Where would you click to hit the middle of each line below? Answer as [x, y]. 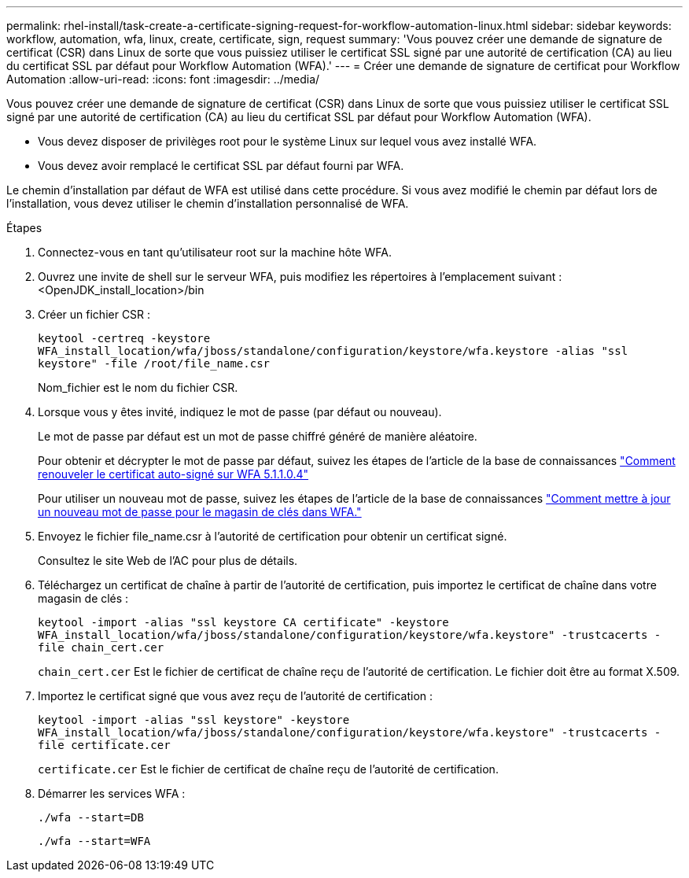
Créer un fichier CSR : [94, 314]
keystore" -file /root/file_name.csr [154, 363]
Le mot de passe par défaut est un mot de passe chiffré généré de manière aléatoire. [258, 436]
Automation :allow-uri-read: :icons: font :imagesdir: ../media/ [163, 79]
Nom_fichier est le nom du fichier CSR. [138, 387]
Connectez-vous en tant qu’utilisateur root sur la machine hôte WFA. [215, 252]
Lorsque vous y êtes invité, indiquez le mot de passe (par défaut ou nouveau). [240, 412]
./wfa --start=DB [91, 817]
